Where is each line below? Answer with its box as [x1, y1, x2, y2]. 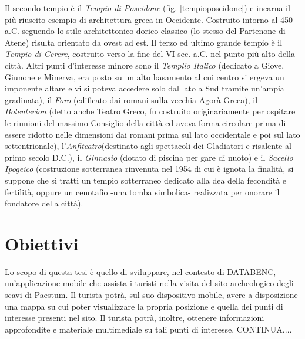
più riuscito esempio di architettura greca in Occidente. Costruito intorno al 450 [5, 13, 293, 25]
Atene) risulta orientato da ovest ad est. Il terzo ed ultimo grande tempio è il [5, 36, 283, 48]
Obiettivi [5, 231, 79, 255]
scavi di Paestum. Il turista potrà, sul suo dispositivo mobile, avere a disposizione [5, 289, 298, 300]
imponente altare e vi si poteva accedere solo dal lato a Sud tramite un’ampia [5, 82, 284, 94]
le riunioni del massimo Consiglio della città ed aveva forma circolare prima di [5, 116, 286, 128]
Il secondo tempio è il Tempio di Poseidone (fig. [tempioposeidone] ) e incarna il [5, 2, 290, 13]
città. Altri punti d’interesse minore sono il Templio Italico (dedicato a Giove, [5, 59, 284, 71]
